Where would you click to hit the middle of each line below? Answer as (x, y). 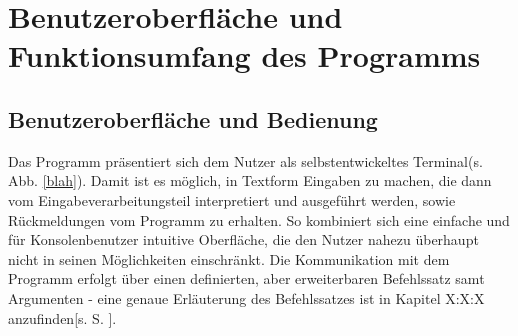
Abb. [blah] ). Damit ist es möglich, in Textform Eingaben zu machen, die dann (250, 180)
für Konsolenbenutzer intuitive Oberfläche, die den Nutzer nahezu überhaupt (243, 239)
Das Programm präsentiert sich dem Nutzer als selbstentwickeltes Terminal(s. (245, 160)
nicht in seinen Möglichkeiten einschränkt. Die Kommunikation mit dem (229, 258)
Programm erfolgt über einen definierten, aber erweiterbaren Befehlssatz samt (246, 278)
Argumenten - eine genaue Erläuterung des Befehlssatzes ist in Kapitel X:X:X (246, 297)
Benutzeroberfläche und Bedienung (193, 118)
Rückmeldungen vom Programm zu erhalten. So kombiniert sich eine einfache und (259, 219)
